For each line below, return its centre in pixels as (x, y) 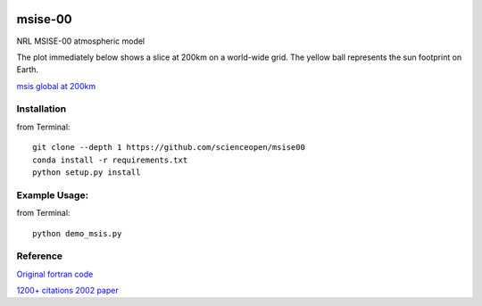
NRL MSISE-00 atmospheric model (81, 41)
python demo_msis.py (77, 233)
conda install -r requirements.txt (110, 160)
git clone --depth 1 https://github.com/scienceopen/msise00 (169, 148)
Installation (42, 109)
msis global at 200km (56, 86)
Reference (39, 256)
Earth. (28, 70)
